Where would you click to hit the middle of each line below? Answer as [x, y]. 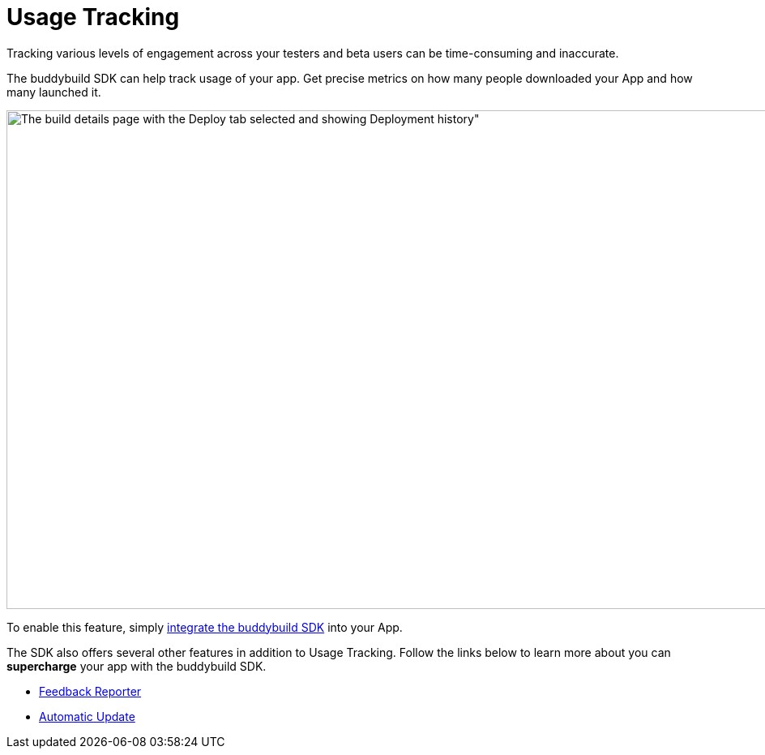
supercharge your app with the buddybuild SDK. [137, 666]
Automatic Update [87, 716]
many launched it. [54, 92]
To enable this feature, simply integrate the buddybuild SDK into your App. [205, 627]
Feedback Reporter [90, 691]
